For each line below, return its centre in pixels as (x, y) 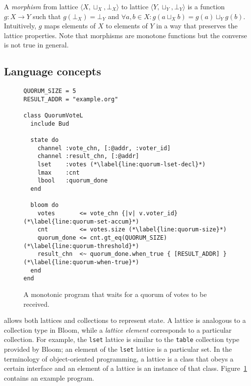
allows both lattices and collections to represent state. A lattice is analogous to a (125, 320)
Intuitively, (20, 26)
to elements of (127, 26)
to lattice (135, 6)
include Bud (50, 124)
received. (36, 304)
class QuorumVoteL (53, 116)
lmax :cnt (58, 172)
